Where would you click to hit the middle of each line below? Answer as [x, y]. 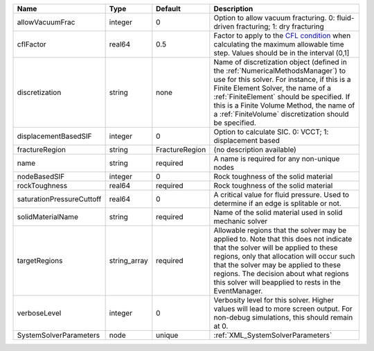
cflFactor [32, 44]
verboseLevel [39, 313]
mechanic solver [241, 221]
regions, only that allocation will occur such [284, 256]
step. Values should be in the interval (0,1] [282, 53]
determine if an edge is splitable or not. [278, 203]
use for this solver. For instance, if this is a [282, 79]
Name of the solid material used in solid [278, 213]
